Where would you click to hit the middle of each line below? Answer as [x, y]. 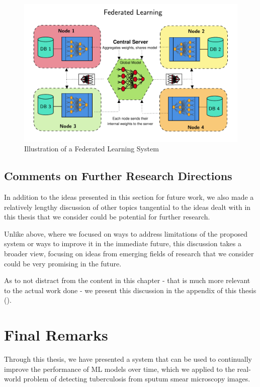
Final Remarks [56, 335]
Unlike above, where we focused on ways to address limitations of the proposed [126, 233]
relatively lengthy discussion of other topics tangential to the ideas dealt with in [127, 207]
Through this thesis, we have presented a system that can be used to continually [128, 359]
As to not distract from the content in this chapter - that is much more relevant [127, 280]
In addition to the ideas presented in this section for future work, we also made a [129, 197]
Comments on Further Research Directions [118, 176]
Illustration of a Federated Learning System [92, 149]
